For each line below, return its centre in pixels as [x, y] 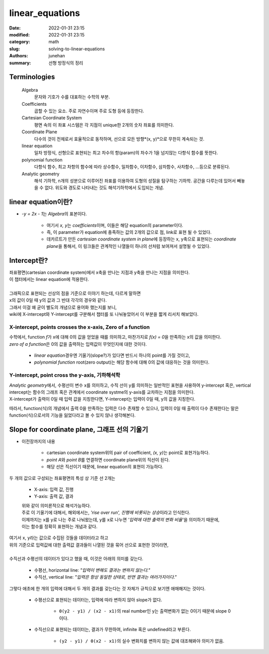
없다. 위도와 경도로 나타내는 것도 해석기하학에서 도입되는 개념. [104, 188]
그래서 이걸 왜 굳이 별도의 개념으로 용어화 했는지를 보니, [63, 307]
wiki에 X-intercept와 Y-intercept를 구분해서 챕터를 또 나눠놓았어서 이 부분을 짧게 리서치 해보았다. [104, 314]
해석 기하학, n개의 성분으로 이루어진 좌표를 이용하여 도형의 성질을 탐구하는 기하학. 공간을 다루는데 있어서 [135, 181]
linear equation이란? [41, 202]
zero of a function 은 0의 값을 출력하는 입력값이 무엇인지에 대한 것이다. [78, 344]
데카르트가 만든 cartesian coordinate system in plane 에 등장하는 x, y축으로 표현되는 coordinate [141, 239]
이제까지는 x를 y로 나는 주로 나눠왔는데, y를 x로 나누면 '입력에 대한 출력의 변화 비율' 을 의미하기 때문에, [121, 519]
